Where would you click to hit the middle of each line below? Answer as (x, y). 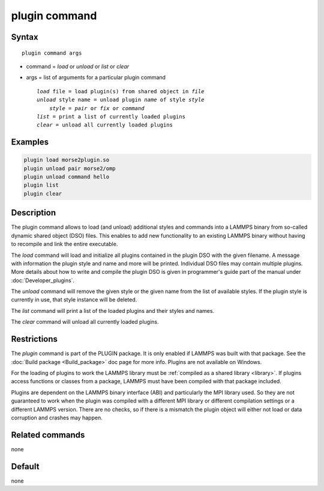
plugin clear (43, 193)
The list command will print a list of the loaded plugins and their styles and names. (113, 310)
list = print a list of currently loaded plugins (111, 116)
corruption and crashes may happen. (57, 418)
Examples (30, 142)
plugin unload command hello (67, 177)
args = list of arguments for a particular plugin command (96, 78)
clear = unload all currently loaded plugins (105, 125)
